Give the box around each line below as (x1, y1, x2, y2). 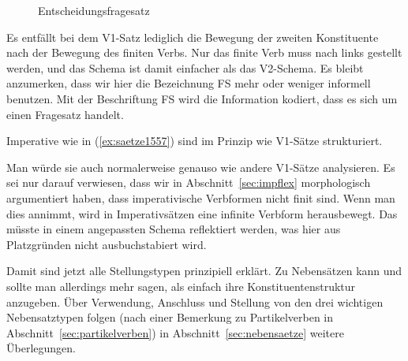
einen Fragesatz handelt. (6, 106, 124, 122)
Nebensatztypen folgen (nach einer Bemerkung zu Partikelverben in (6, 309, 334, 326)
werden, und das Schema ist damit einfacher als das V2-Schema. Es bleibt (6, 59, 364, 76)
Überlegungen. (6, 340, 76, 356)
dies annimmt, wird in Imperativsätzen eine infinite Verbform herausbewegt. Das (6, 205, 398, 221)
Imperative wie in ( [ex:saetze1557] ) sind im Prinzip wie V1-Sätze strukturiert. (6, 132, 383, 149)
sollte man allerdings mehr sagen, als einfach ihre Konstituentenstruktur (6, 277, 356, 294)
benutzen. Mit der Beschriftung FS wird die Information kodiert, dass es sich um (6, 90, 398, 106)
